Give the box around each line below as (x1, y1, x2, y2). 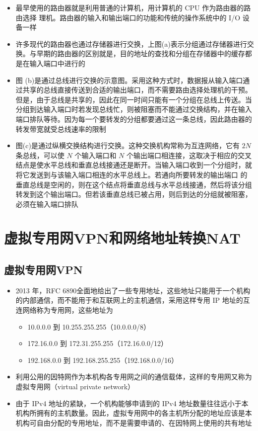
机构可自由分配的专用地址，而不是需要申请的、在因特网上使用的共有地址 (15, 417, 252, 428)
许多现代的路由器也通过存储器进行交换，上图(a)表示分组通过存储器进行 (15, 38, 247, 49)
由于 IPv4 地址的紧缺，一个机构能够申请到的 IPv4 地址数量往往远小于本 (15, 398, 249, 408)
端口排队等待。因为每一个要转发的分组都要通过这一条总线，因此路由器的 (15, 113, 252, 124)
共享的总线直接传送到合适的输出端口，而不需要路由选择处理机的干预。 (22, 85, 252, 95)
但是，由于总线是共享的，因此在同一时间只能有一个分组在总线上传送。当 (15, 94, 252, 104)
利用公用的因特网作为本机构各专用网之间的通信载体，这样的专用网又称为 (15, 371, 252, 382)
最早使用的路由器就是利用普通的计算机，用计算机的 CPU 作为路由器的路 (15, 2, 251, 12)
